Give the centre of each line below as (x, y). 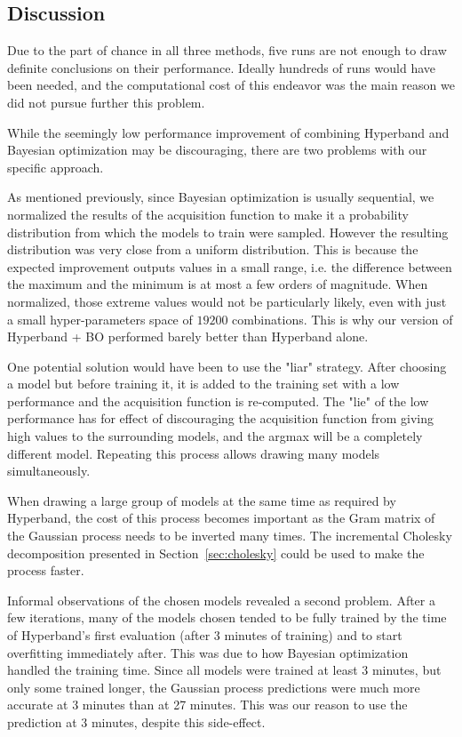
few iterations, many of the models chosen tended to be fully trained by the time (227, 617)
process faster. (46, 570)
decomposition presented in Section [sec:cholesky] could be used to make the (216, 553)
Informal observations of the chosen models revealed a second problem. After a (221, 600)
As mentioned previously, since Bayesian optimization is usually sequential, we (221, 197)
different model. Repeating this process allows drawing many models (194, 453)
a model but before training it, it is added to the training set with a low (203, 384)
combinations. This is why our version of (343, 319)
